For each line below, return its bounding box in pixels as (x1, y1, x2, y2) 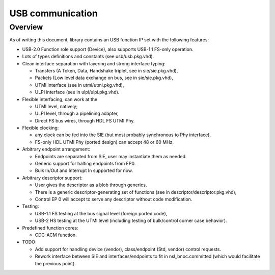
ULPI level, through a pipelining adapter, (35, 110, 119, 117)
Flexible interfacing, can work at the (22, 96, 98, 102)
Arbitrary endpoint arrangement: (22, 146, 91, 153)
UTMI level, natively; (35, 103, 78, 109)
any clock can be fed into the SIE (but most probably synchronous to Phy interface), (35, 132, 211, 138)
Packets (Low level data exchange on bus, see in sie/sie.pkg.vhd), (35, 74, 173, 81)
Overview (9, 22, 43, 32)
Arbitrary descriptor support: (22, 174, 82, 181)
